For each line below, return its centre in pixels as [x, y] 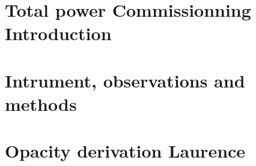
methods [41, 103]
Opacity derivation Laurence [125, 151]
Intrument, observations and [125, 80]
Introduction [58, 33]
